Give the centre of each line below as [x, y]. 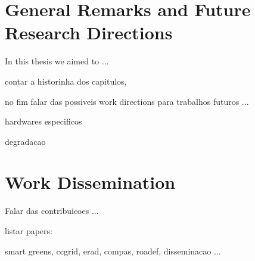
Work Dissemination [90, 182]
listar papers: [29, 231]
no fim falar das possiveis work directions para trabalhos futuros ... [127, 101]
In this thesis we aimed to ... [57, 61]
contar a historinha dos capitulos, [66, 81]
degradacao [25, 141]
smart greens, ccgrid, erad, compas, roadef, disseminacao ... [113, 251]
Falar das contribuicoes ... [52, 211]
